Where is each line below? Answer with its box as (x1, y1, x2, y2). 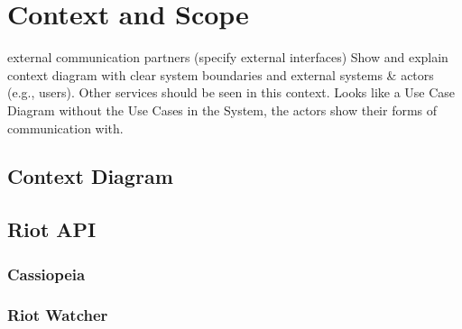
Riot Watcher (7, 304, 108, 326)
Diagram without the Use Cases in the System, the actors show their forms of (7, 100, 438, 119)
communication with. (7, 118, 124, 137)
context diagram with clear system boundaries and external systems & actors (7, 65, 434, 84)
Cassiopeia (7, 262, 86, 285)
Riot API (7, 215, 97, 243)
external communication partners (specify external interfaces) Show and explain (7, 48, 448, 67)
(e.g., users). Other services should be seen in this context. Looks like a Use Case (7, 83, 456, 102)
